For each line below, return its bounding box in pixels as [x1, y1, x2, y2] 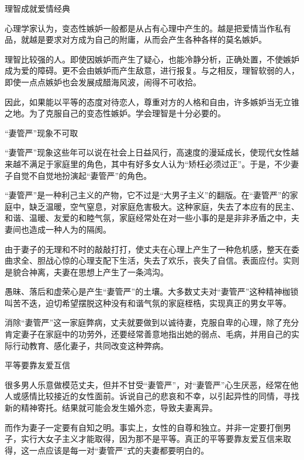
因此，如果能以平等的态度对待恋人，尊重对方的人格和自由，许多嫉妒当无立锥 [5, 95, 299, 108]
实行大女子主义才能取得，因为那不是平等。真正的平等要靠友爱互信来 [20, 433, 283, 445]
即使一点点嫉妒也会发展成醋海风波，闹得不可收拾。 [5, 75, 201, 88]
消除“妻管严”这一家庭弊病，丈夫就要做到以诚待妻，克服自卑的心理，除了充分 [5, 316, 299, 328]
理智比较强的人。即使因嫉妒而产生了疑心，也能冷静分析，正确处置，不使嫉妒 [5, 53, 299, 65]
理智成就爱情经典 [5, 2, 70, 14]
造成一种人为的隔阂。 [29, 223, 111, 235]
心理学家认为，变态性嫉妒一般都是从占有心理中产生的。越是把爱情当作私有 [5, 22, 291, 34]
